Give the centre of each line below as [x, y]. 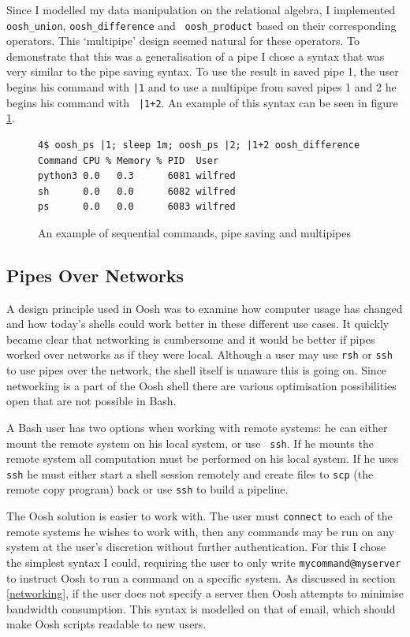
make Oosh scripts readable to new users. [106, 624]
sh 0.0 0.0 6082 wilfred [137, 191]
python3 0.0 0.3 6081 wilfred [137, 176]
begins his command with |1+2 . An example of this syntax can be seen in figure [202, 102]
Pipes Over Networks [95, 275]
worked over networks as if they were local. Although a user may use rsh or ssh [199, 354]
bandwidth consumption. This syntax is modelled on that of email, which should [201, 608]
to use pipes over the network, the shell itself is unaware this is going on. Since [197, 370]
